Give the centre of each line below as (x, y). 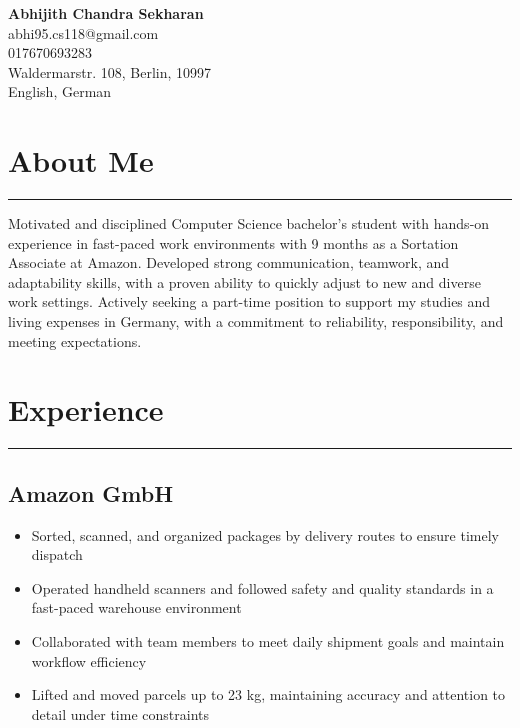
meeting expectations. (75, 340)
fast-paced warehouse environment (136, 607)
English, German (60, 91)
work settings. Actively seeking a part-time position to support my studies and (249, 301)
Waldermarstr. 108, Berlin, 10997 (110, 71)
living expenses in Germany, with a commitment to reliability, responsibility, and (256, 321)
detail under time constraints (120, 713)
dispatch (57, 554)
